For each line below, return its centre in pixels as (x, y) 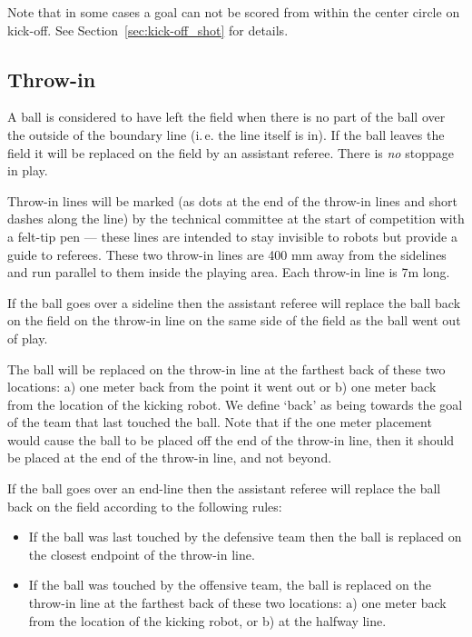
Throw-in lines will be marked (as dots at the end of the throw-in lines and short (232, 200)
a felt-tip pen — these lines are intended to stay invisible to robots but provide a (232, 236)
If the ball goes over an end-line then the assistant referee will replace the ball (224, 488)
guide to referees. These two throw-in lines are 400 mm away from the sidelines (227, 254)
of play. (28, 338)
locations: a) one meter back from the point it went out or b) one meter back (222, 387)
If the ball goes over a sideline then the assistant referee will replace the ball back (234, 302)
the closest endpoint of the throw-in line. (142, 554)
